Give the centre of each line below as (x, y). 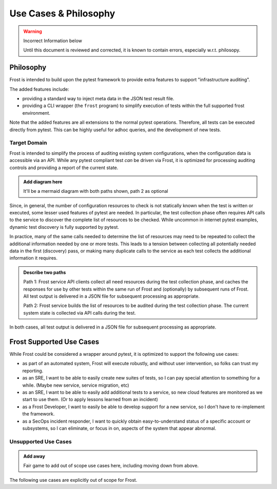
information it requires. (33, 258)
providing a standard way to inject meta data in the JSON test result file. (98, 99)
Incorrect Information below (53, 41)
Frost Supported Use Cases (54, 342)
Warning (33, 31)
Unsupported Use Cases (41, 441)
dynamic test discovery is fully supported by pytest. (64, 227)
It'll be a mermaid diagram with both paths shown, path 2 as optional (96, 191)
